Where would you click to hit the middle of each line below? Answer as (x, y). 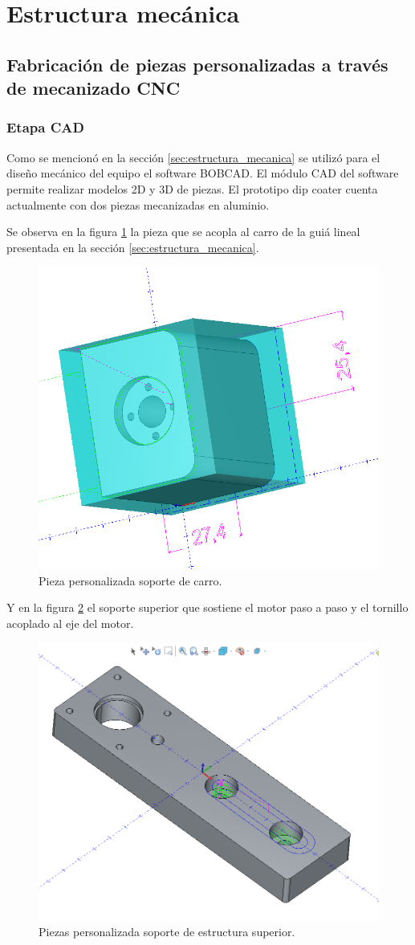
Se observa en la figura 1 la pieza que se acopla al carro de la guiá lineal (183, 232)
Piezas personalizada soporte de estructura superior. (167, 932)
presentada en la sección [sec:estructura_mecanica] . (133, 247)
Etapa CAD (45, 127)
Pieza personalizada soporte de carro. (130, 580)
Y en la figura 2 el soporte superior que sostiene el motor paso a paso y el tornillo (207, 607)
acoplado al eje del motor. (70, 623)
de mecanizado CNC (94, 88)
